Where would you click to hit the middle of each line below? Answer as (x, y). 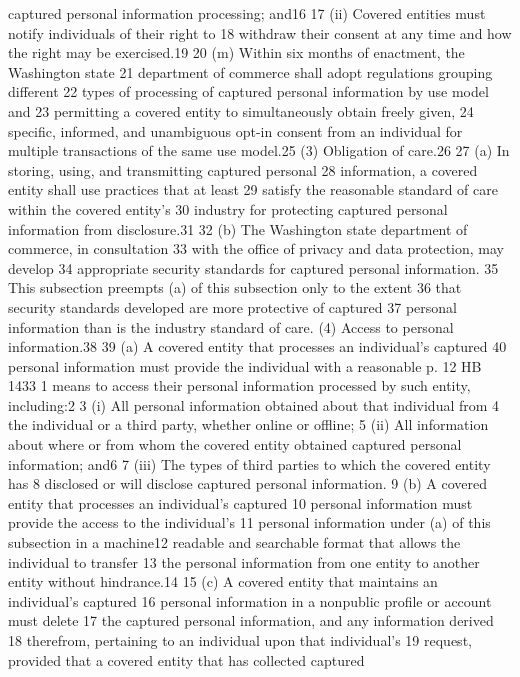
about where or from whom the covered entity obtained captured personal (235, 444)
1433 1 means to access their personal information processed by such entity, (239, 385)
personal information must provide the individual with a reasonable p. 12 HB (245, 365)
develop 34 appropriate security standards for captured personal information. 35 (253, 267)
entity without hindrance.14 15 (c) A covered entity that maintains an (223, 581)
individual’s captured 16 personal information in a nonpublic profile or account (250, 600)
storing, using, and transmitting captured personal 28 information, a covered (243, 169)
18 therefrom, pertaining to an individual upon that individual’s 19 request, (240, 640)
